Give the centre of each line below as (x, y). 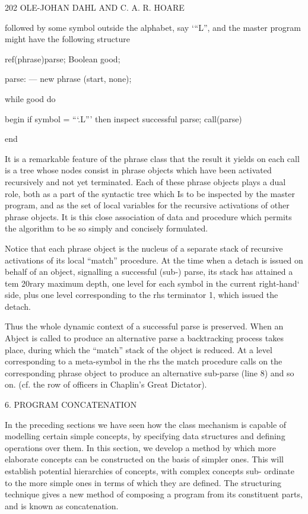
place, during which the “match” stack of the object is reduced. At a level (139, 349)
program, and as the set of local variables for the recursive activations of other (147, 205)
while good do (30, 98)
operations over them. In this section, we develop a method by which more (140, 447)
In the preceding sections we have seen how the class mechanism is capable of (146, 424)
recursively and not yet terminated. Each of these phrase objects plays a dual (145, 181)
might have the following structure (67, 39)
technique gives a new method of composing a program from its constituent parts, (154, 494)
